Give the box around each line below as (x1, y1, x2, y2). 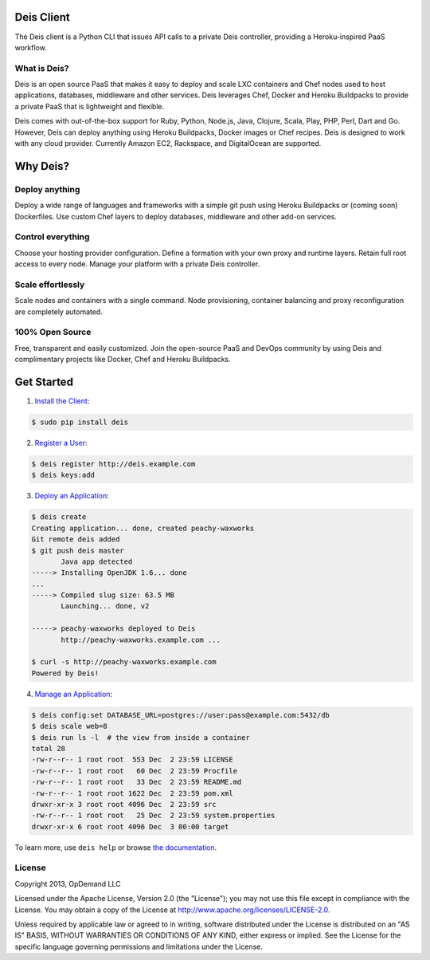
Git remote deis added (31, 535, 120, 544)
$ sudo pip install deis (31, 418, 129, 427)
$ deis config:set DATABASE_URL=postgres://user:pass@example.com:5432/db (31, 710, 330, 719)
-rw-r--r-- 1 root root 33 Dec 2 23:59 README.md (31, 777, 242, 787)
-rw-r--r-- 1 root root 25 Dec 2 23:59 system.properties (31, 811, 276, 820)
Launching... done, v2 (61, 602, 150, 611)
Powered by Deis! (31, 668, 100, 678)
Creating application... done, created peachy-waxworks (31, 523, 255, 533)
